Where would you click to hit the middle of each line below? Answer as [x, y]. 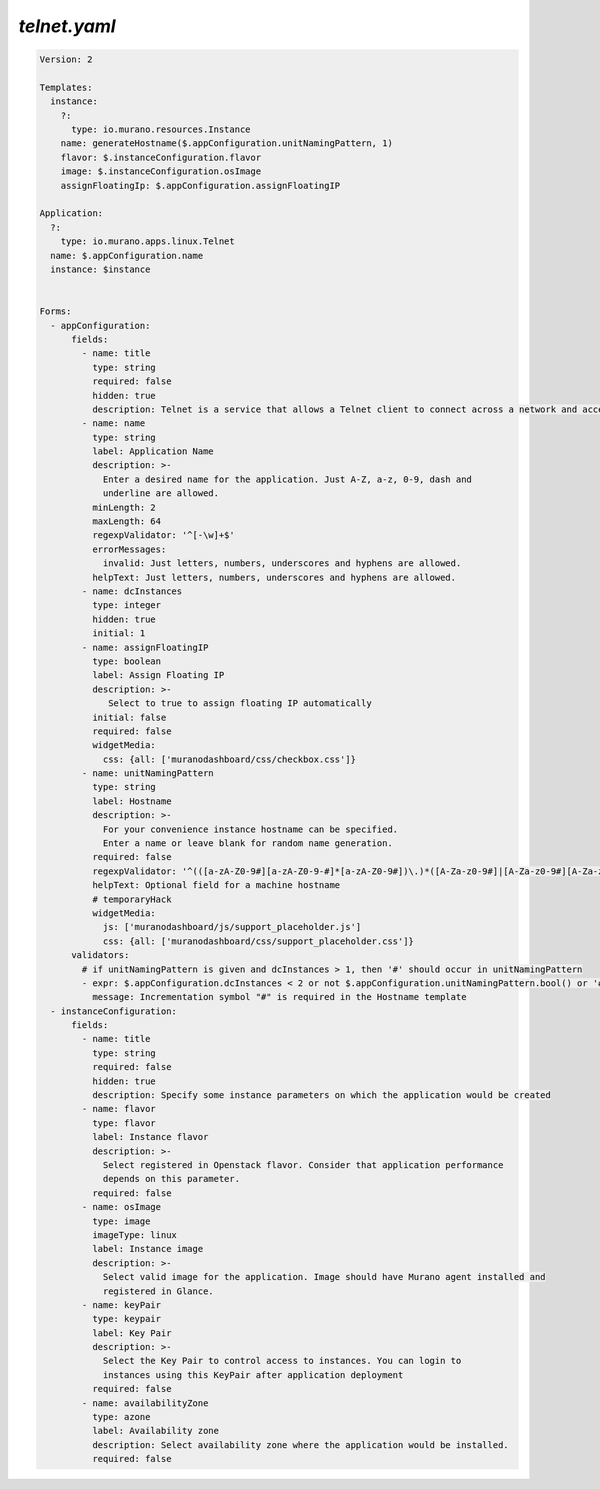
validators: [100, 955]
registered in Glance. [158, 1291]
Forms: [55, 311]
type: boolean [126, 661]
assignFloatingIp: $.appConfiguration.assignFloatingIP [200, 185]
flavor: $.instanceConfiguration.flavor [161, 157]
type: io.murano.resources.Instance [161, 129]
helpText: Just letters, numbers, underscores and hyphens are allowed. [274, 577]
